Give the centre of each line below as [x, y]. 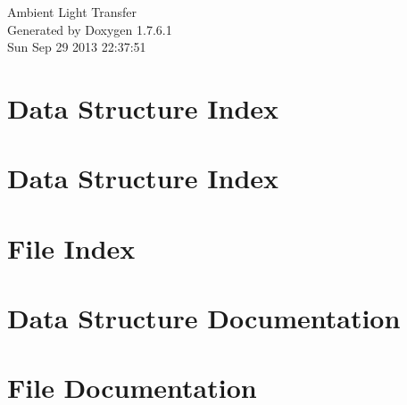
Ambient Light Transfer [72, 12]
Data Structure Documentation [204, 318]
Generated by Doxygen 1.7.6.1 [90, 29]
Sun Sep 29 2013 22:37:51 [77, 47]
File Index [71, 248]
